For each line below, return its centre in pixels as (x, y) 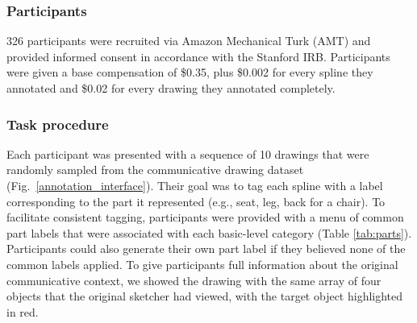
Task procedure (58, 124)
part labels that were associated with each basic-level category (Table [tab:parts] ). (209, 232)
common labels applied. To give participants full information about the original (202, 264)
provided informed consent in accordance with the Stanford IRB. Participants (198, 56)
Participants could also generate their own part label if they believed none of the (206, 248)
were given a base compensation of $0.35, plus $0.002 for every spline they (190, 72)
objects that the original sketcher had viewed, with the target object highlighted (205, 296)
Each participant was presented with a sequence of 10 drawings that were (188, 153)
